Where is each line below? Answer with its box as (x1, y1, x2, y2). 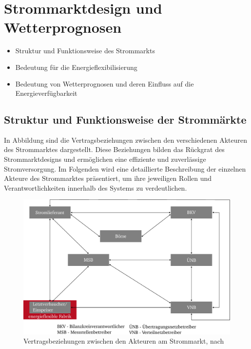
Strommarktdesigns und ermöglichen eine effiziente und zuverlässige (4, 154, 206, 164)
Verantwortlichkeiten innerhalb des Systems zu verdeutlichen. (4, 182, 187, 193)
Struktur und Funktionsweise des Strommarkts (15, 45, 155, 56)
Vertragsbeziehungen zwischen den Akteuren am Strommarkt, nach (23, 336, 224, 346)
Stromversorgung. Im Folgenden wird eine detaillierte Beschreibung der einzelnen (4, 163, 246, 174)
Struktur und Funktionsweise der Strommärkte (4, 112, 247, 127)
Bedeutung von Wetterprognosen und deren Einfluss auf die (15, 78, 194, 88)
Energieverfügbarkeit (15, 88, 77, 98)
